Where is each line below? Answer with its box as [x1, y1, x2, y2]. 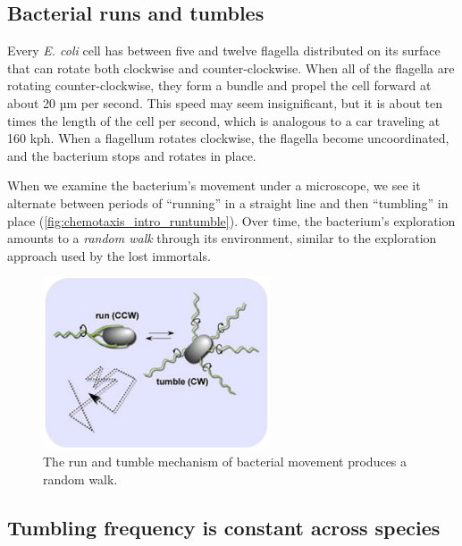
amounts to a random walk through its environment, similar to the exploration [7, 229, 437, 248]
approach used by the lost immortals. [7, 246, 211, 265]
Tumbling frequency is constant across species [7, 513, 441, 541]
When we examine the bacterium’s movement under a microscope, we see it [7, 176, 421, 195]
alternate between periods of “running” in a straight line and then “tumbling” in [7, 193, 449, 212]
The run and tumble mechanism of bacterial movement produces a [43, 452, 407, 471]
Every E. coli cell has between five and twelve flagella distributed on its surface [7, 41, 441, 60]
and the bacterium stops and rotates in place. [7, 146, 256, 164]
